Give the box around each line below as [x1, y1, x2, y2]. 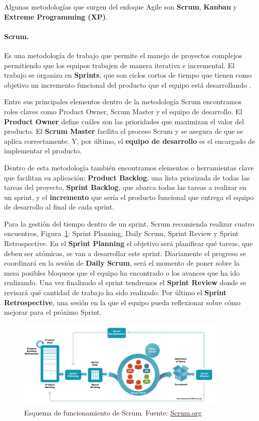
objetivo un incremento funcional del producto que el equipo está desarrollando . [4, 79, 251, 90]
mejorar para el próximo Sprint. [4, 307, 102, 317]
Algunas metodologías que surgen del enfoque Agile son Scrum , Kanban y [4, 2, 237, 12]
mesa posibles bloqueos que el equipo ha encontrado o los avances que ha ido [4, 267, 240, 278]
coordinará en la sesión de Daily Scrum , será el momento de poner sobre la [4, 258, 240, 268]
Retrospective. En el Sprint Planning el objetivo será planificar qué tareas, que [4, 238, 253, 249]
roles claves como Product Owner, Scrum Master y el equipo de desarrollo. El [4, 106, 242, 116]
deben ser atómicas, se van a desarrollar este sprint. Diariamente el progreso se [4, 248, 246, 258]
